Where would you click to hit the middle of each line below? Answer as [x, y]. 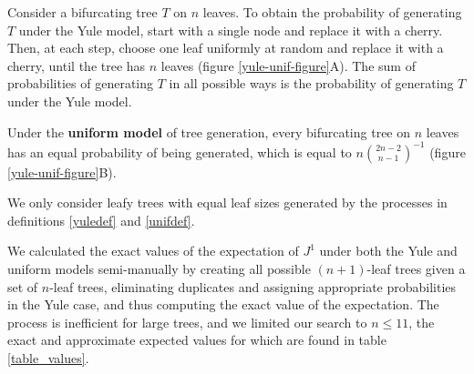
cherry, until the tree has [77, 65]
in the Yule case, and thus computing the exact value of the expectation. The [223, 304]
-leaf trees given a [416, 269]
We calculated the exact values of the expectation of [153, 251]
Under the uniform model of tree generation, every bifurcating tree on [209, 131]
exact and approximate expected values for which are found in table [197, 340]
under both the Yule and [388, 251]
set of [23, 286]
